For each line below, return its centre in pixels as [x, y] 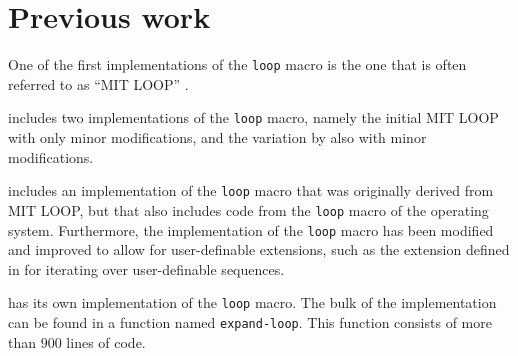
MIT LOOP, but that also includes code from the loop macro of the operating [248, 209]
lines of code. [106, 341]
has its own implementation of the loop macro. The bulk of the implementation [252, 302]
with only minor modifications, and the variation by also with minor [217, 137]
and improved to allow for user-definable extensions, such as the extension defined [259, 249]
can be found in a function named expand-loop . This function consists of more [250, 322]
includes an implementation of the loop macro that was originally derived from [251, 190]
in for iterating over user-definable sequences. [146, 268]
